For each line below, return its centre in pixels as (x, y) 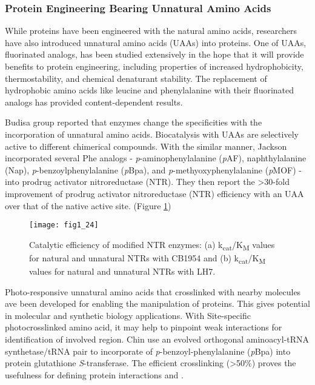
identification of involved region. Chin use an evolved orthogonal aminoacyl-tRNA (157, 339)
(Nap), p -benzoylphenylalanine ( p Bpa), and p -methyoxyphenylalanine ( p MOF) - (153, 169)
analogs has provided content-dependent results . (94, 102)
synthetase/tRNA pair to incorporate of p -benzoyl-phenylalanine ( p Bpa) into (148, 351)
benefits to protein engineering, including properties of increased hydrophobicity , (154, 66)
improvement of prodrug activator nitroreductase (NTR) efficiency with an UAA (154, 193)
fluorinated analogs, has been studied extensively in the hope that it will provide (154, 54)
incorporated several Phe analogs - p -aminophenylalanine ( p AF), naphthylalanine (156, 158)
